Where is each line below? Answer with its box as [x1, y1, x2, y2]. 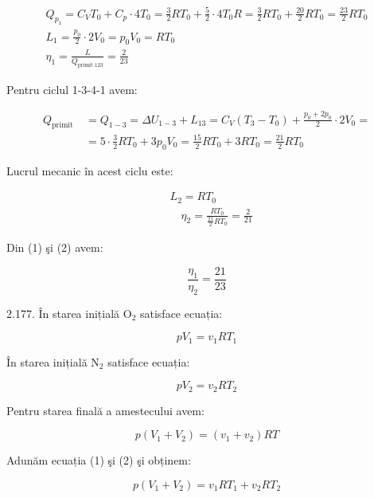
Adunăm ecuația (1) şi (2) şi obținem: [6, 452, 191, 469]
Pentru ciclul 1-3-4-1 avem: [6, 80, 138, 97]
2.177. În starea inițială [6, 304, 120, 321]
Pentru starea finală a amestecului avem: [6, 402, 205, 418]
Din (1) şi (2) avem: [6, 239, 103, 256]
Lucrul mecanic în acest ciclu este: [6, 162, 173, 178]
